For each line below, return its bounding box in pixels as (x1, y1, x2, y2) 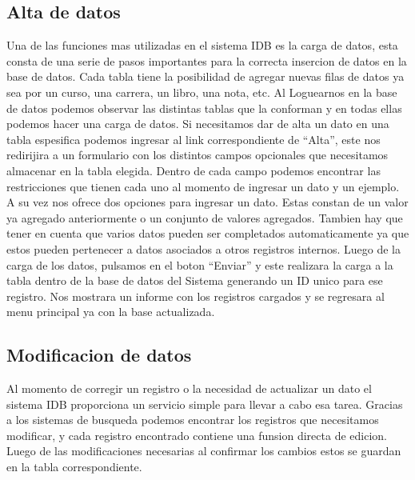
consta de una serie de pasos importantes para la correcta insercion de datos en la (6, 52, 407, 69)
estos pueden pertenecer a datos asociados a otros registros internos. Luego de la (6, 240, 401, 257)
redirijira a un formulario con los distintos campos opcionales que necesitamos (6, 146, 389, 163)
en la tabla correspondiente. (6, 458, 142, 475)
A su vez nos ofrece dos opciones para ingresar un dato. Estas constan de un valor (6, 194, 409, 210)
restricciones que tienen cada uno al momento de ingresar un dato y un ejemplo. (6, 178, 400, 194)
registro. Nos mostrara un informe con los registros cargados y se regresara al (6, 287, 385, 304)
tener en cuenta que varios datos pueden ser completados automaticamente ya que (6, 225, 409, 242)
